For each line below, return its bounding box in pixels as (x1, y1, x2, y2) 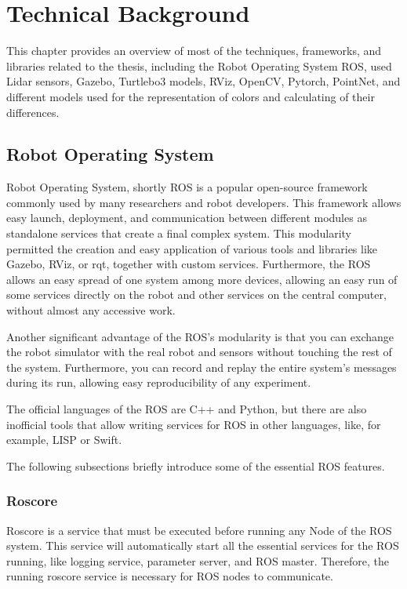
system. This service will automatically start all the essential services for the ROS (6, 537, 399, 554)
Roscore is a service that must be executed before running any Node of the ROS (6, 522, 392, 538)
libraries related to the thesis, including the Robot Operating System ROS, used (6, 57, 392, 74)
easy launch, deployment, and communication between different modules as (6, 209, 367, 226)
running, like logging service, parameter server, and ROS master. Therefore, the (6, 552, 390, 569)
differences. (6, 104, 60, 120)
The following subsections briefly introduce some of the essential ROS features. (6, 457, 385, 474)
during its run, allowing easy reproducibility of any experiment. (6, 374, 311, 391)
